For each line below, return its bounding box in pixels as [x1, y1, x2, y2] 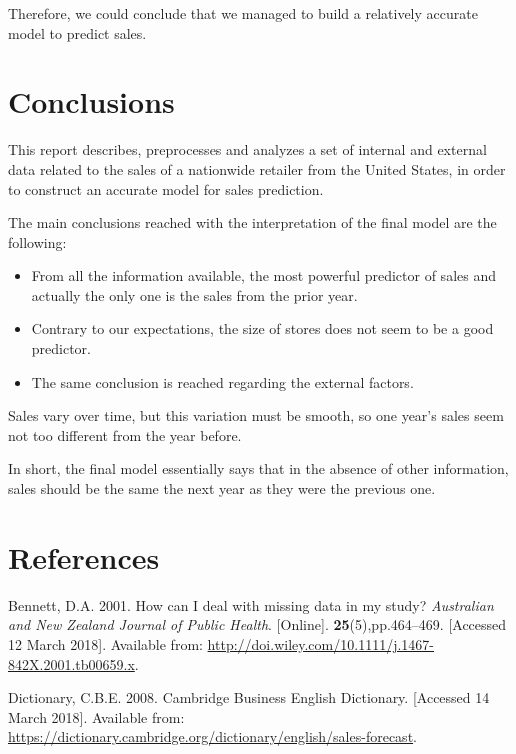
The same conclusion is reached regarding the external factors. [31, 371, 414, 392]
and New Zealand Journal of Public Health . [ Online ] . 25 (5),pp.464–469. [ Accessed [8, 614, 507, 635]
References [8, 536, 160, 577]
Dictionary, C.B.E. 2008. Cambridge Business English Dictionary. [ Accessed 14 [8, 687, 490, 708]
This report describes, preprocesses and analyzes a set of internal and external [8, 139, 487, 160]
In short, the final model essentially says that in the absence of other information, [8, 458, 509, 479]
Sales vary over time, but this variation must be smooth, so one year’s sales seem [8, 405, 504, 426]
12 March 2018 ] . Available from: [8, 633, 203, 654]
